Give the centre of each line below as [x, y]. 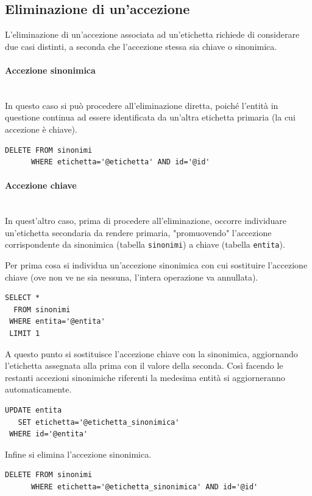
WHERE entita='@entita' [57, 322]
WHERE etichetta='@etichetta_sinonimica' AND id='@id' [144, 487]
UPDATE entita [34, 410]
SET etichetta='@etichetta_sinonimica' [99, 422]
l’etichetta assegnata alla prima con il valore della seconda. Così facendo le [144, 365]
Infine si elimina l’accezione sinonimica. [78, 454]
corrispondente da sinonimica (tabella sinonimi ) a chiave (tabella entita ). [145, 244]
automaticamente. [38, 389]
